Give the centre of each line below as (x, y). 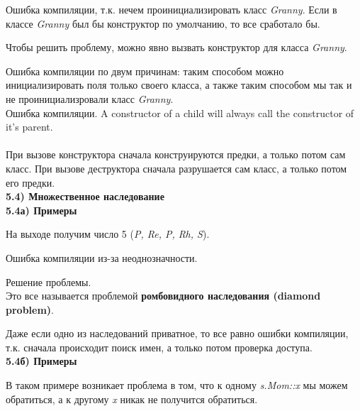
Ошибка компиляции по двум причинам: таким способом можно (145, 71)
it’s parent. (29, 127)
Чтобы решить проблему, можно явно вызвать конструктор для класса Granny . (176, 47)
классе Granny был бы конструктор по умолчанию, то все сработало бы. (163, 23)
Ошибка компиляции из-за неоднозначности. (102, 257)
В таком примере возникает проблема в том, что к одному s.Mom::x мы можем (177, 385)
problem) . (30, 309)
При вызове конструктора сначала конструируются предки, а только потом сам (176, 154)
